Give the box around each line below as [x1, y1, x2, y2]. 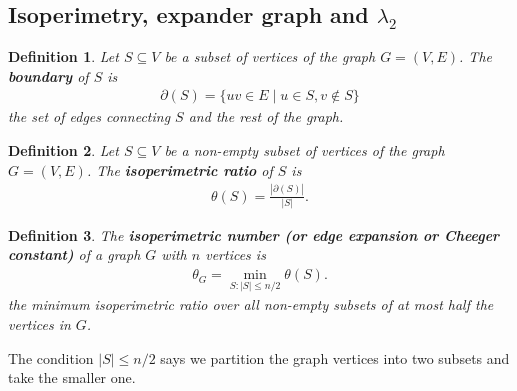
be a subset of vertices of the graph [164, 46, 376, 67]
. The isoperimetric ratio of [86, 159, 273, 180]
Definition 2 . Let [8, 140, 119, 161]
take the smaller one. [8, 367, 136, 388]
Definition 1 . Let [8, 46, 119, 67]
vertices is [205, 244, 266, 265]
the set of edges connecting [8, 106, 171, 127]
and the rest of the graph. [188, 106, 344, 127]
